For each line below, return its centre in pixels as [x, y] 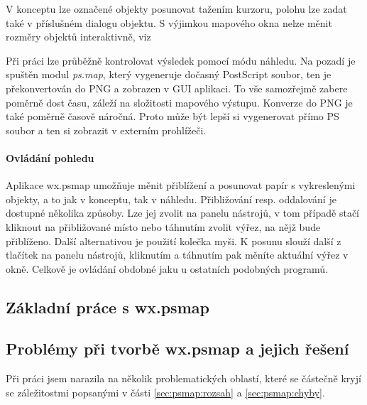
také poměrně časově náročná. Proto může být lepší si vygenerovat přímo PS [172, 116]
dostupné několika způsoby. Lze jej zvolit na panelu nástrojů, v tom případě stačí [183, 213]
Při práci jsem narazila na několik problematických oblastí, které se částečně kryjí [183, 378]
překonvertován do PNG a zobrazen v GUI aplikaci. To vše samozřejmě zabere [177, 88]
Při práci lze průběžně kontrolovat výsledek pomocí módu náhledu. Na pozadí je [181, 60]
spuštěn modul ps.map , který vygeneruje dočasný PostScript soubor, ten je [169, 74]
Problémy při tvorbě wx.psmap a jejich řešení [177, 349]
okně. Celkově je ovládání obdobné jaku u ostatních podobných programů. [167, 268]
